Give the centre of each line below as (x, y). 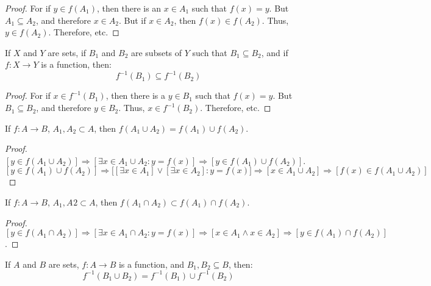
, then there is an (129, 8)
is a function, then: (76, 64)
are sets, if (67, 52)
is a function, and (151, 264)
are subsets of (156, 52)
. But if (132, 20)
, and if (275, 52)
